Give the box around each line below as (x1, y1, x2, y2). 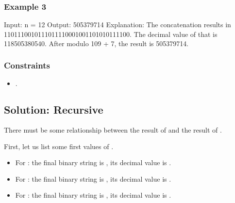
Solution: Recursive (4, 102, 103, 117)
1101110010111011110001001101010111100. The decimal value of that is (4, 29, 218, 39)
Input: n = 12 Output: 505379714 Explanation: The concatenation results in (4, 19, 231, 30)
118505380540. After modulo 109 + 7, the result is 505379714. (4, 38, 189, 49)
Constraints (4, 59, 50, 71)
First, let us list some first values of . (4, 141, 114, 151)
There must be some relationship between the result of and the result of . (4, 125, 222, 135)
